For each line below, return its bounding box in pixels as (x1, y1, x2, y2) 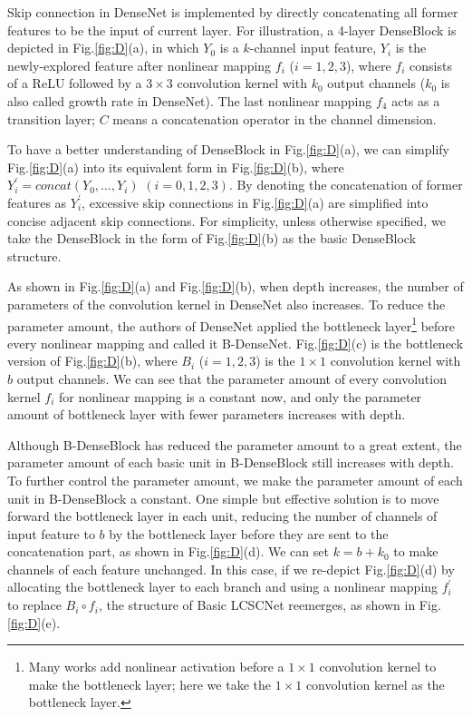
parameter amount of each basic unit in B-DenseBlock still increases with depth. (7, 453, 454, 472)
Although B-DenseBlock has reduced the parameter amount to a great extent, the (7, 435, 462, 454)
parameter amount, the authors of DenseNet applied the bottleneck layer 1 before (7, 313, 456, 335)
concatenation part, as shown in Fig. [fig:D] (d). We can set (7, 542, 329, 561)
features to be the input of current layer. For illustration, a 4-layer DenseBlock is (7, 20, 457, 39)
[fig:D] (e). (7, 613, 61, 632)
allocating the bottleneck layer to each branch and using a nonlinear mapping (7, 577, 438, 596)
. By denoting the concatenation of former (228, 175, 463, 194)
